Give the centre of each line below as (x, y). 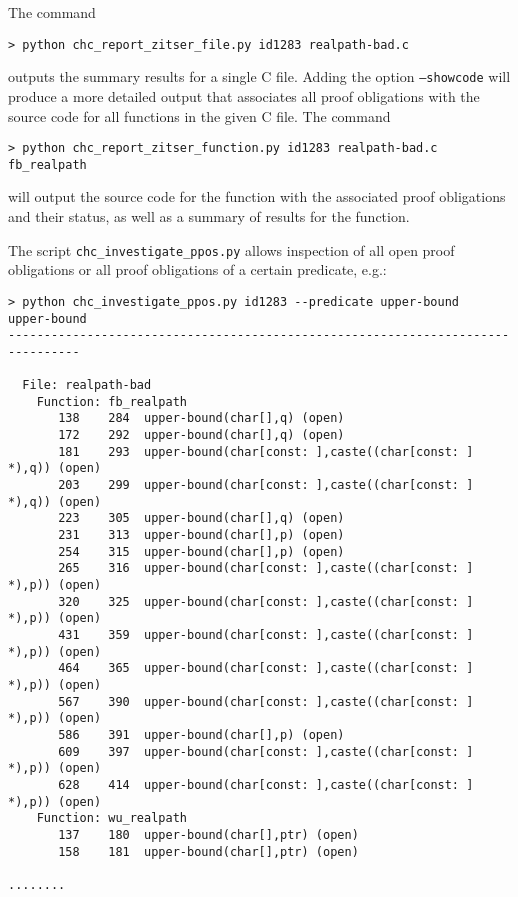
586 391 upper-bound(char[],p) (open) (201, 734)
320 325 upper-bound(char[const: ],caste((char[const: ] (266, 601)
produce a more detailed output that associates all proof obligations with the (244, 95)
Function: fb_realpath (111, 401)
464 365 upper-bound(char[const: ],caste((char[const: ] (266, 668)
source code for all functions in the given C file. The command (199, 115)
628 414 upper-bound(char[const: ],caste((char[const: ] (266, 784)
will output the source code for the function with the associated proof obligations (257, 196)
